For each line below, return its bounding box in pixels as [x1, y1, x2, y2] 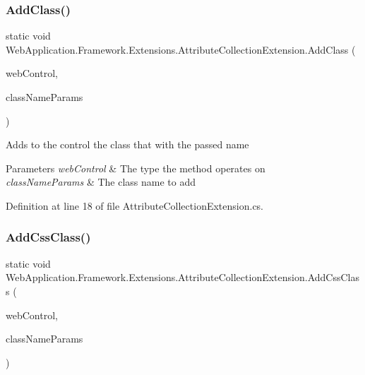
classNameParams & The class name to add [6, 174, 196, 189]
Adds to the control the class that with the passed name [6, 137, 249, 152]
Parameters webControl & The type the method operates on [6, 160, 265, 175]
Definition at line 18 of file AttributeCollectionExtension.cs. [6, 198, 264, 213]
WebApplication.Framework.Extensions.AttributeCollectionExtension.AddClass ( [6, 42, 356, 56]
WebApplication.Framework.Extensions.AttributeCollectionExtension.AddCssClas [6, 270, 359, 285]
